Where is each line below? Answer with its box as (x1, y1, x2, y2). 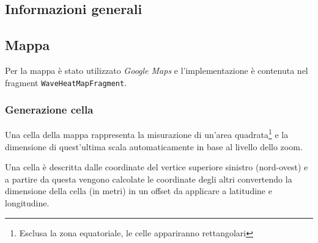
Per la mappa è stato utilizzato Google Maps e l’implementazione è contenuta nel (5, 63, 308, 76)
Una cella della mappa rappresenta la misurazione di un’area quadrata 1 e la (5, 126, 289, 141)
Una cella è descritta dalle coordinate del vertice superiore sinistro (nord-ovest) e (5, 161, 308, 173)
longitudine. (5, 197, 50, 209)
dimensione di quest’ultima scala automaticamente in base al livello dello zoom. (5, 140, 303, 153)
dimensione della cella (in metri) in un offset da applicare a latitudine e (5, 184, 272, 197)
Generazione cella (5, 102, 94, 117)
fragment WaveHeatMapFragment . (5, 76, 127, 89)
